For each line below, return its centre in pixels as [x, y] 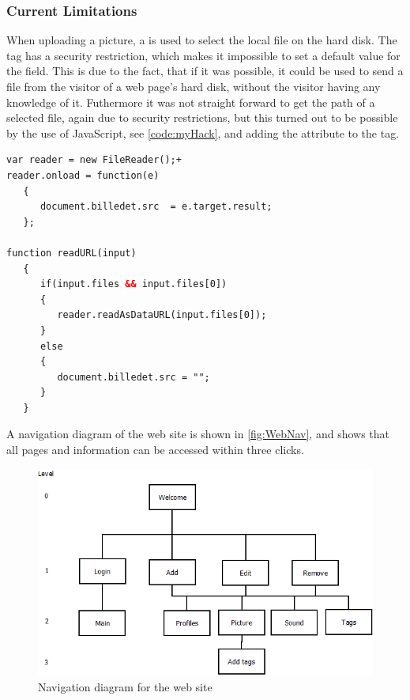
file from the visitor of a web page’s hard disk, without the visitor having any [194, 86]
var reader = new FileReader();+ [94, 160]
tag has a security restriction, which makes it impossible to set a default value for [203, 55]
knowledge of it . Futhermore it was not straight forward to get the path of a [191, 102]
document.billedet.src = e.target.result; [156, 207]
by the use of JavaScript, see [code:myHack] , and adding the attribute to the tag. [203, 132]
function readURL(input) [71, 253]
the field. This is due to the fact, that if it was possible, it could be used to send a [205, 71]
